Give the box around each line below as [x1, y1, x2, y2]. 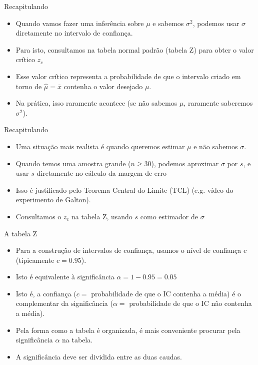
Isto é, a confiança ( [15, 288, 76, 298]
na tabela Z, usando [71, 211, 132, 221]
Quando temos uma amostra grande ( [15, 158, 131, 168]
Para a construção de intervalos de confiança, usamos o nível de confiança [15, 245, 241, 255]
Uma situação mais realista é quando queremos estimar [15, 141, 185, 151]
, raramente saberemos [183, 98, 253, 108]
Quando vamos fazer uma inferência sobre [15, 18, 144, 28]
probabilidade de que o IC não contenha [129, 298, 252, 308]
